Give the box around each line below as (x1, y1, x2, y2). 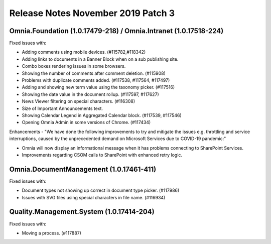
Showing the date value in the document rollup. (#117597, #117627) (22, 91, 159, 97)
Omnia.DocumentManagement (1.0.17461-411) (9, 165, 157, 173)
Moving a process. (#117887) (22, 230, 81, 236)
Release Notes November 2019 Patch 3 (9, 8, 175, 19)
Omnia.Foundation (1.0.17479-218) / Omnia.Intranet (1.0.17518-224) (9, 27, 224, 35)
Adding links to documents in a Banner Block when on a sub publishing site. (22, 56, 179, 62)
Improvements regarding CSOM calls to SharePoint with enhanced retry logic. (22, 152, 183, 158)
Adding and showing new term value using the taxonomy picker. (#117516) (22, 84, 175, 90)
